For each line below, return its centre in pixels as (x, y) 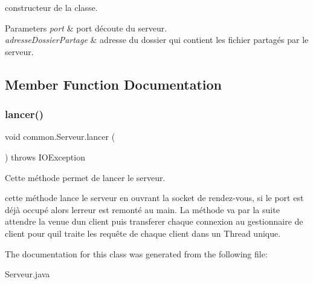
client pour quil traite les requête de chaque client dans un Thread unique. (143, 233)
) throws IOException (45, 157)
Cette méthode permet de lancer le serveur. (85, 177)
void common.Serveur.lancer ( (60, 137)
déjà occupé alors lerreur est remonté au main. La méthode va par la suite (142, 209)
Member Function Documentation (114, 84)
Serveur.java (27, 274)
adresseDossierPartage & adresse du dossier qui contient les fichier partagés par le (157, 40)
